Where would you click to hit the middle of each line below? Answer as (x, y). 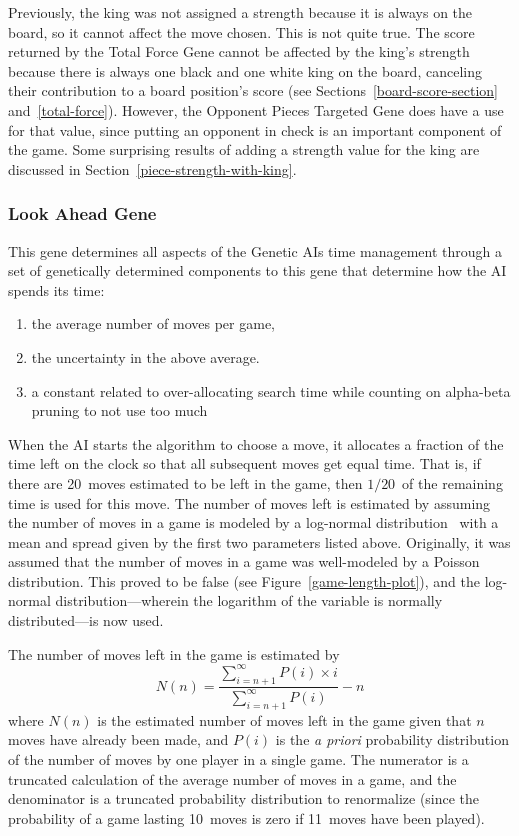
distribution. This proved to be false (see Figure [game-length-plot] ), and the (244, 580)
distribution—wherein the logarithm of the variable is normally (249, 600)
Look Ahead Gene (82, 213)
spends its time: (56, 289)
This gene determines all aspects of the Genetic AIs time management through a (255, 250)
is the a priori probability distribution (392, 739)
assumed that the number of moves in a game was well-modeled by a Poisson (244, 561)
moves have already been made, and (118, 739)
